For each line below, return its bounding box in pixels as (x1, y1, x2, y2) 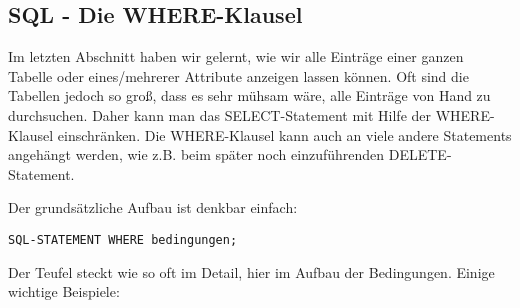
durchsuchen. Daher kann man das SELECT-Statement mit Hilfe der (8, 104, 432, 125)
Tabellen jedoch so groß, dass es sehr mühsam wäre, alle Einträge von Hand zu (8, 85, 491, 106)
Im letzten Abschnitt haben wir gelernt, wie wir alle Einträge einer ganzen (8, 46, 464, 67)
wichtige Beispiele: (8, 281, 120, 302)
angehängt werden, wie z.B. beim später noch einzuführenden (8, 144, 385, 165)
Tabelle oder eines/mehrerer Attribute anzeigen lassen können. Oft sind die (8, 65, 469, 86)
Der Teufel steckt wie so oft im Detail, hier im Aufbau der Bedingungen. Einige (8, 261, 495, 282)
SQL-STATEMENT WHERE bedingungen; (8, 232, 238, 247)
